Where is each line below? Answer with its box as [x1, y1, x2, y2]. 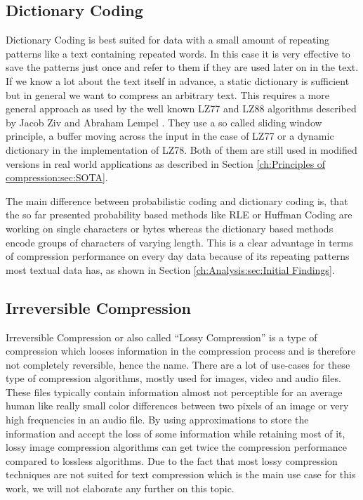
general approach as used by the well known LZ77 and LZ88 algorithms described [6, 101, 357, 116]
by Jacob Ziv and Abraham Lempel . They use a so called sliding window [6, 114, 322, 129]
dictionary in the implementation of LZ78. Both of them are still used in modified [6, 142, 357, 157]
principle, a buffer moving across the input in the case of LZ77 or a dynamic [6, 129, 334, 143]
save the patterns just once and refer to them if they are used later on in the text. [6, 60, 359, 74]
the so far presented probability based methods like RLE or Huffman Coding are [6, 207, 352, 222]
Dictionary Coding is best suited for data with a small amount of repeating [6, 32, 330, 47]
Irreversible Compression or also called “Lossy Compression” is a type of [6, 329, 317, 344]
